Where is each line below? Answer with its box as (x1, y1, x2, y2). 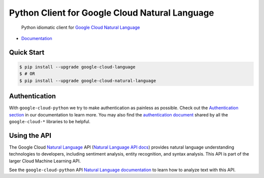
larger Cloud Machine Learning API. (9, 158, 81, 164)
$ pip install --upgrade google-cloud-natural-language (19, 78, 156, 83)
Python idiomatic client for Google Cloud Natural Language (21, 24, 140, 30)
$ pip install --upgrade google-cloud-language (19, 64, 135, 69)
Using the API (9, 131, 51, 139)
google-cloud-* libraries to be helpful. (9, 119, 90, 124)
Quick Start (9, 48, 44, 56)
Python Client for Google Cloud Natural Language (9, 7, 215, 18)
